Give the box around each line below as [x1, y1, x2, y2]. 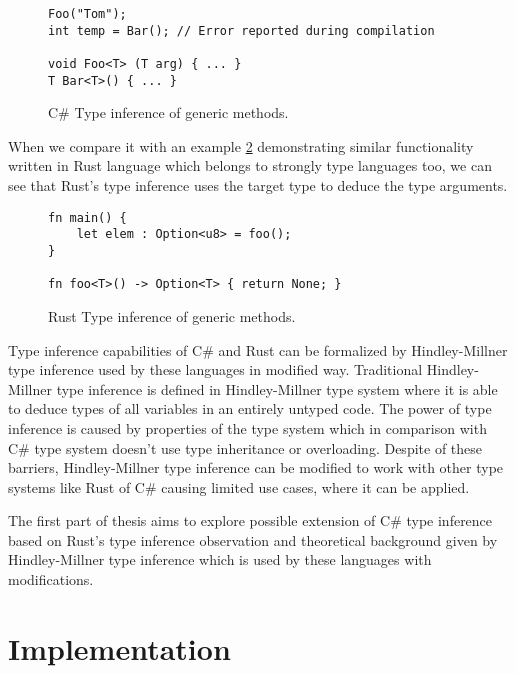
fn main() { [48, 210, 127, 225]
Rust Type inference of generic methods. [48, 305, 296, 326]
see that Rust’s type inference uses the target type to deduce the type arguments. [8, 175, 508, 196]
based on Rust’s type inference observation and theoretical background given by [8, 529, 498, 550]
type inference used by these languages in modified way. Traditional [8, 359, 423, 380]
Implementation [8, 627, 231, 668]
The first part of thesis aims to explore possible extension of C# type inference [8, 510, 493, 531]
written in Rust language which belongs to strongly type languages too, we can [8, 155, 492, 176]
